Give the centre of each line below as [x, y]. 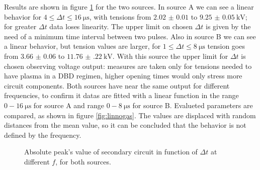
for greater [20, 26]
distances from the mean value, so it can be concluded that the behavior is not [125, 125]
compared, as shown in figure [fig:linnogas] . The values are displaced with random [130, 115]
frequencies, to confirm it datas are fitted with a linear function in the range [121, 95]
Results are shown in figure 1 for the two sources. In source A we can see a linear [129, 7]
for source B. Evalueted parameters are [193, 105]
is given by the [228, 26]
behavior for [23, 16]
